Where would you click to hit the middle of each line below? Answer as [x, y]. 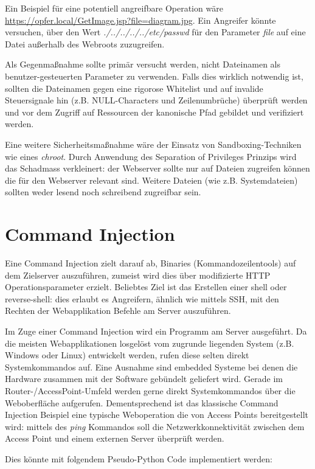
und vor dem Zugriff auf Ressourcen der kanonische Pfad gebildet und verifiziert [154, 112]
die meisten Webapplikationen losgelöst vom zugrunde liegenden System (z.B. [150, 343]
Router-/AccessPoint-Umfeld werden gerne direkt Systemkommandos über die [150, 390]
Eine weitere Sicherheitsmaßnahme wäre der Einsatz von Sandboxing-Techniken [153, 144]
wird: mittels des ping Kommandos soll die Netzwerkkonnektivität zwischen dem [155, 426]
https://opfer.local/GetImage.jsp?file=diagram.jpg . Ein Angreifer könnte [140, 20]
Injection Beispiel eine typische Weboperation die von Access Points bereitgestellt [157, 415]
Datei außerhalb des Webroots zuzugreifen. [85, 43]
